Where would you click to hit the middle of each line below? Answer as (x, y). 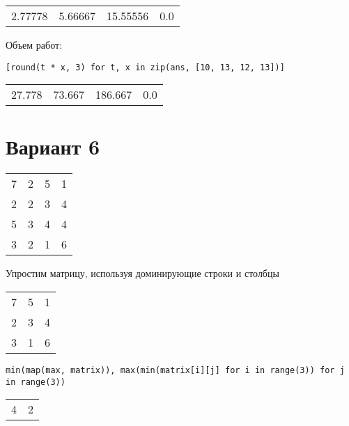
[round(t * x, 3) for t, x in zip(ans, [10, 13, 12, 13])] (145, 67)
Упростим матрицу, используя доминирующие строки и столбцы (142, 273)
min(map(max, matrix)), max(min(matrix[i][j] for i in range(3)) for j (175, 370)
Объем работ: (34, 45)
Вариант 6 (53, 147)
